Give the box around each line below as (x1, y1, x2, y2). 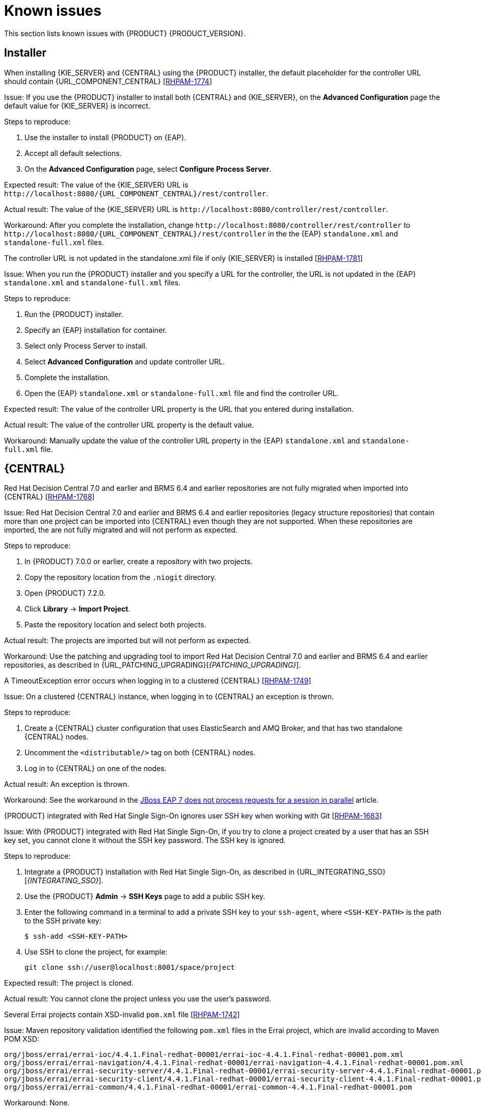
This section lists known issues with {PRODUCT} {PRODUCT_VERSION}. (4, 29, 246, 38)
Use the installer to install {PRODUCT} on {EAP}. (24, 133, 186, 142)
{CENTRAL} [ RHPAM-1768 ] (4, 492, 95, 501)
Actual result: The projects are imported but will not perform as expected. (4, 636, 251, 645)
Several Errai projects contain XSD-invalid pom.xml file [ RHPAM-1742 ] (4, 1010, 240, 1019)
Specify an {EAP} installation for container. (24, 325, 167, 334)
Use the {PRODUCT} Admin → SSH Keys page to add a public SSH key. (24, 892, 265, 901)
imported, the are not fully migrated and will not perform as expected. (4, 525, 238, 535)
